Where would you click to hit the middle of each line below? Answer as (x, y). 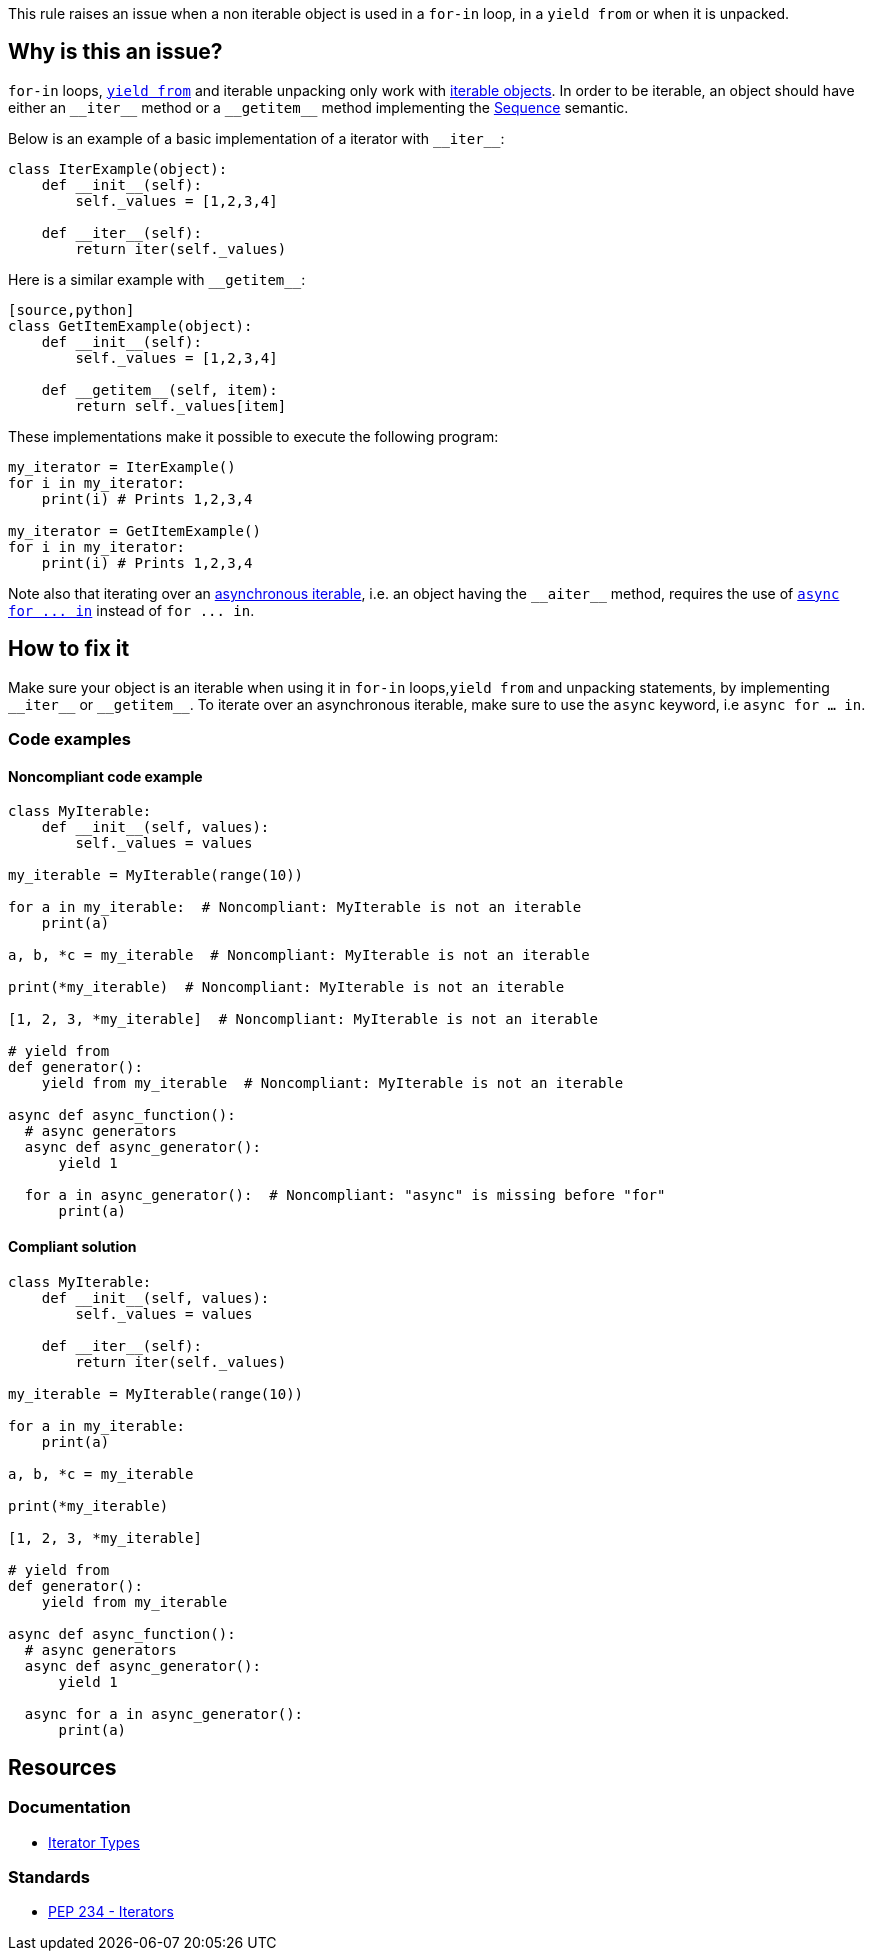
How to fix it (69, 649)
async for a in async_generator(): (164, 1713)
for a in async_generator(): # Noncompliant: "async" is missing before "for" (345, 1195)
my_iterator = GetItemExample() (134, 530)
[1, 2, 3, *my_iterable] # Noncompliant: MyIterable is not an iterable (303, 1019)
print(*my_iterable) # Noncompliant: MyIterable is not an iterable (286, 987)
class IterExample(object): (118, 168)
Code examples (70, 739)
